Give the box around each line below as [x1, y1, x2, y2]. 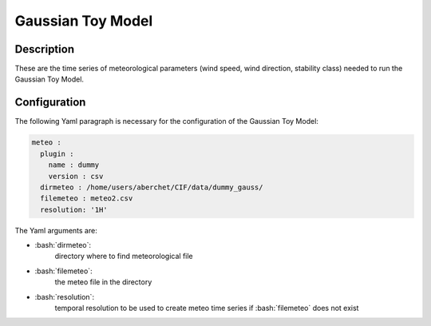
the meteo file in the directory [54, 277, 152, 287]
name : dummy [48, 161, 100, 169]
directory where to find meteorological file [54, 252, 193, 261]
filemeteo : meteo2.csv [40, 194, 133, 203]
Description [14, 42, 75, 56]
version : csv [48, 172, 104, 181]
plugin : [40, 149, 74, 158]
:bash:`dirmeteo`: [34, 241, 92, 250]
